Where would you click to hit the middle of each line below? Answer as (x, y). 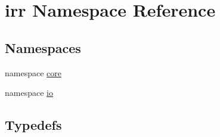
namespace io (29, 93)
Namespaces (43, 47)
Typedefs (33, 125)
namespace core (33, 72)
